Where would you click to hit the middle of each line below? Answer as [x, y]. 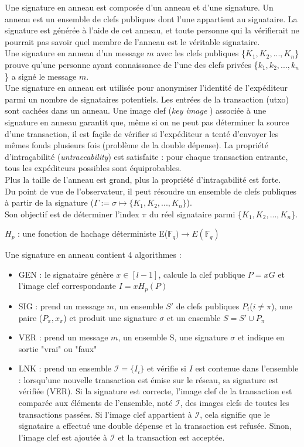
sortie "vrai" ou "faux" [58, 348]
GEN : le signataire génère [66, 274]
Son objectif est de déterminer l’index [72, 214]
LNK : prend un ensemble [65, 368]
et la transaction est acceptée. [171, 437]
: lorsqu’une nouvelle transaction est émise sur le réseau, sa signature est [148, 379]
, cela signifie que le [235, 414]
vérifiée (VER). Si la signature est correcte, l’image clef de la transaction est [155, 391]
